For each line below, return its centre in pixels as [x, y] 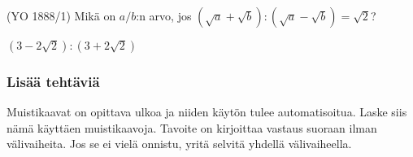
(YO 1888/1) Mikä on [61, 15]
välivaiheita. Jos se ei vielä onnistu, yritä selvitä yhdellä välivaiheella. [179, 144]
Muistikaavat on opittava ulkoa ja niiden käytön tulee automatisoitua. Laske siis [207, 112]
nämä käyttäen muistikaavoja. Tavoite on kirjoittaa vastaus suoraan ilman [192, 127]
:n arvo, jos [164, 15]
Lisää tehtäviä [53, 81]
